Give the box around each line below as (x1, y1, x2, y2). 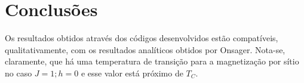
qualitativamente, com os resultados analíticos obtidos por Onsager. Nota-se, (5, 43, 285, 56)
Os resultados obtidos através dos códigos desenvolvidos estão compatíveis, (5, 32, 278, 44)
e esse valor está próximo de (81, 66, 183, 79)
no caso (5, 66, 32, 79)
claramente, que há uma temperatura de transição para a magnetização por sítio (5, 55, 299, 67)
